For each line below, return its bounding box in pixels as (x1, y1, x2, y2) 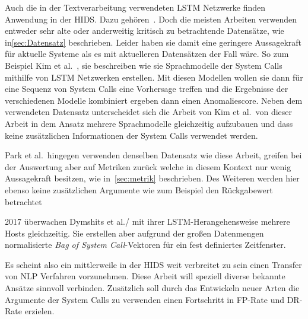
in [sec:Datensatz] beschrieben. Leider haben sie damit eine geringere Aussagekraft (5, 36, 301, 48)
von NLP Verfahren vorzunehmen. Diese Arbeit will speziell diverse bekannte (5, 270, 285, 282)
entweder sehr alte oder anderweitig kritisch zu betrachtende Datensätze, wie (5, 24, 284, 37)
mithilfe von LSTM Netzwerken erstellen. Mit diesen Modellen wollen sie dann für (5, 71, 303, 83)
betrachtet (5, 195, 42, 208)
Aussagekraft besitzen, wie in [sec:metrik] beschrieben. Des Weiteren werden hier (5, 172, 300, 184)
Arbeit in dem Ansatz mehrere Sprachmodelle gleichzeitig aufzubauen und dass (5, 117, 293, 129)
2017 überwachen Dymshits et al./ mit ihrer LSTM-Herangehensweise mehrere (5, 215, 290, 228)
